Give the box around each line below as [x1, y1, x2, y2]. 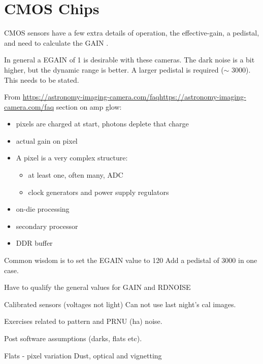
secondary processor [16, 220, 78, 231]
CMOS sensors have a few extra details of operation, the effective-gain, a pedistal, [4, 27, 259, 38]
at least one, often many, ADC [28, 170, 123, 180]
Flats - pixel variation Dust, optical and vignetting [4, 350, 162, 360]
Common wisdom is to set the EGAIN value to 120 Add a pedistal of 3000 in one [4, 255, 257, 266]
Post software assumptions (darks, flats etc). [4, 333, 142, 343]
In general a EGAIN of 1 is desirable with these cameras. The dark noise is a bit [4, 54, 255, 65]
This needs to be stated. [4, 74, 79, 85]
